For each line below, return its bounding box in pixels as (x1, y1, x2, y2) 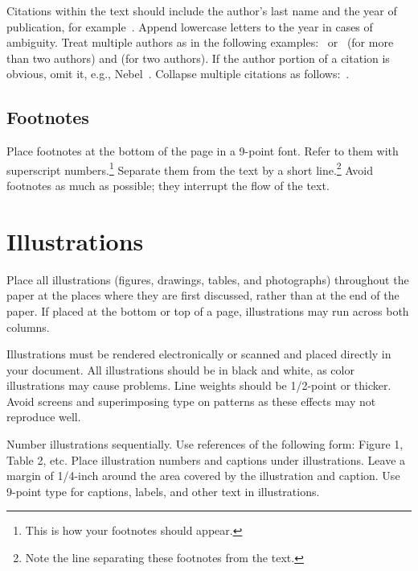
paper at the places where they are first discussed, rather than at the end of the (6, 287, 400, 304)
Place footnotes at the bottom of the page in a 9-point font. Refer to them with (6, 143, 399, 159)
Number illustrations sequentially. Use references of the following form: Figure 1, (6, 436, 404, 453)
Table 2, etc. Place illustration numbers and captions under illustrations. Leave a (6, 451, 406, 468)
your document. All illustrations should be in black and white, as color (6, 361, 354, 378)
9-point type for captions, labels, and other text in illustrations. (6, 482, 320, 499)
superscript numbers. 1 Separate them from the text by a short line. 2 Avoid (6, 159, 373, 178)
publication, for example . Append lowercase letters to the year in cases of (6, 18, 373, 35)
